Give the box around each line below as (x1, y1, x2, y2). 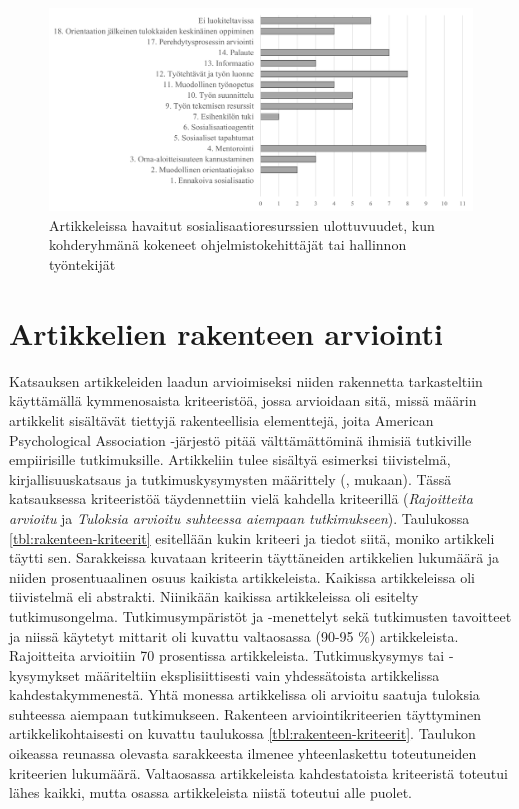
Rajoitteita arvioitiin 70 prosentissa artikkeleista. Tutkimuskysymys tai (9, 645, 445, 666)
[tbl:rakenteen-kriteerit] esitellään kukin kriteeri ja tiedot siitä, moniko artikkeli (9, 527, 495, 548)
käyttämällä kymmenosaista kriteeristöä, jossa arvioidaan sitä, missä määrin (9, 390, 477, 411)
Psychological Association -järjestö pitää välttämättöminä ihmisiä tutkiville (9, 429, 472, 450)
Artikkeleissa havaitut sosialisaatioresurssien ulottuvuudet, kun (49, 214, 435, 235)
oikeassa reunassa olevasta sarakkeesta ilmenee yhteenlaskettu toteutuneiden (9, 743, 477, 764)
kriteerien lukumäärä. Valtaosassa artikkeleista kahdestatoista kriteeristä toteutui (9, 762, 508, 783)
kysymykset (9, 664, 80, 685)
